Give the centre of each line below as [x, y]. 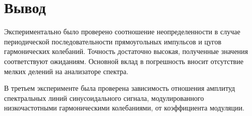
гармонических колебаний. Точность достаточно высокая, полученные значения [126, 51]
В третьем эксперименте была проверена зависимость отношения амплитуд [120, 88]
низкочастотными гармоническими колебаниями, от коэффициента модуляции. [124, 108]
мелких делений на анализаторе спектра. [66, 71]
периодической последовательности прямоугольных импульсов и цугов [113, 41]
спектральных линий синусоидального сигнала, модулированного [104, 98]
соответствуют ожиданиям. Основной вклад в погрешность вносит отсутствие [124, 61]
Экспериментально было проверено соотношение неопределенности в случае [122, 32]
